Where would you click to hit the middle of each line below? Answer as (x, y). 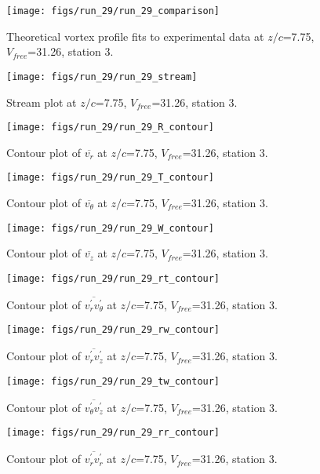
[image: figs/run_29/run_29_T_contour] (110, 178)
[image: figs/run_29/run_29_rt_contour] (113, 278)
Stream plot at (42, 102)
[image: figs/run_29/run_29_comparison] (113, 11)
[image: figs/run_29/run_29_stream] (102, 77)
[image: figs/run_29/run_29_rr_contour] (113, 433)
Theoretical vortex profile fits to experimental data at (135, 36)
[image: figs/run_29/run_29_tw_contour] (113, 381)
